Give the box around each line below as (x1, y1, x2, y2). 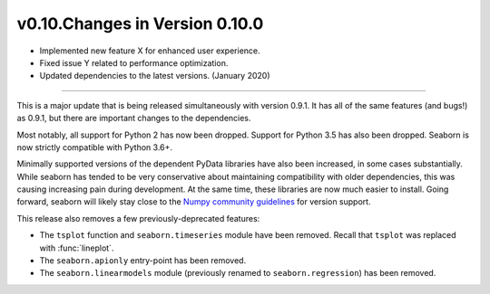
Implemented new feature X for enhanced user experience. (39, 45, 260, 56)
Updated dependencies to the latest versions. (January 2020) (39, 71, 271, 81)
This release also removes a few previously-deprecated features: (16, 213, 260, 223)
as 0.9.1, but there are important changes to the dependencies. (16, 113, 251, 124)
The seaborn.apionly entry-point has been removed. (39, 255, 247, 266)
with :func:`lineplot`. (39, 242, 114, 253)
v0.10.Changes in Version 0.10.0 (16, 14, 264, 33)
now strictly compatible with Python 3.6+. (16, 141, 172, 153)
